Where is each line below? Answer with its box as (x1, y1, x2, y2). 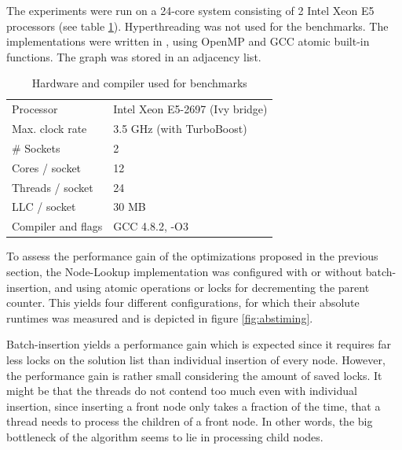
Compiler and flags (12, 218, 103, 234)
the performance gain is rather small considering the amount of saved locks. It (6, 367, 382, 383)
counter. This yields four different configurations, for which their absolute (6, 294, 360, 311)
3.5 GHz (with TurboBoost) (113, 120, 247, 137)
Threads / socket (12, 179, 93, 195)
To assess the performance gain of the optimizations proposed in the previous (6, 248, 378, 264)
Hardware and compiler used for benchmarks (31, 75, 247, 91)
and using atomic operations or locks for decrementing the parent (54, 278, 370, 295)
